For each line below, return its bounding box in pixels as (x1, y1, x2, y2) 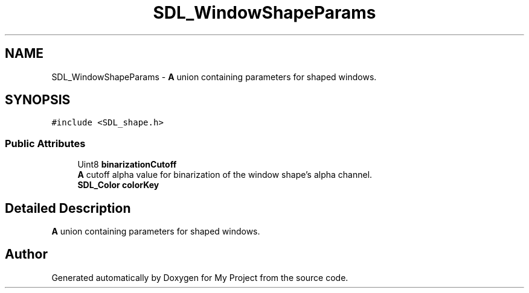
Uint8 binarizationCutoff (77, 159, 177, 170)
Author (5, 247, 48, 262)
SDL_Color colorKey (77, 180, 159, 191)
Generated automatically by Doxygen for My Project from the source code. (51, 272, 348, 283)
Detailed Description (5, 200, 131, 216)
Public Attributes (5, 137, 86, 150)
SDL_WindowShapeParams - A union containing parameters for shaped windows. (51, 71, 377, 82)
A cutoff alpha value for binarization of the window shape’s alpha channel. (77, 169, 373, 180)
